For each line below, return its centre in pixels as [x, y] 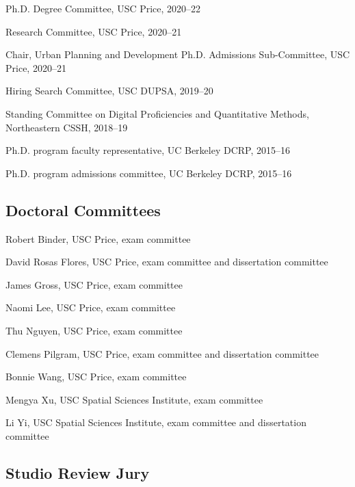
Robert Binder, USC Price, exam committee [98, 238]
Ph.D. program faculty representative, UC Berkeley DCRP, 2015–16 [148, 150]
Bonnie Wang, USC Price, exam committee [96, 377]
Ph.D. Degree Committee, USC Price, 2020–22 [103, 8]
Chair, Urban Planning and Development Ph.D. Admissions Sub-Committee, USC [178, 54]
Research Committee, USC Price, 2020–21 [94, 31]
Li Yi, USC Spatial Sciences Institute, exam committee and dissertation [156, 422]
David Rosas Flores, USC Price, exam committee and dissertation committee [167, 262]
